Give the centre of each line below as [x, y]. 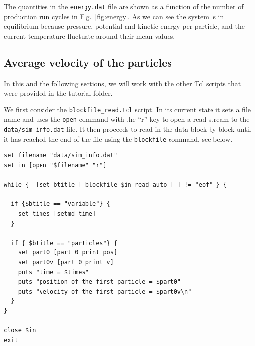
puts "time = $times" [53, 272]
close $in [20, 330]
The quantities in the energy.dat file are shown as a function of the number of [124, 6]
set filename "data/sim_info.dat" [61, 156]
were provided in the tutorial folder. [58, 93]
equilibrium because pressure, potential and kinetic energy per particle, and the [125, 26]
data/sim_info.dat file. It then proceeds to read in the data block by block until [127, 129]
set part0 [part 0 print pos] [68, 253]
